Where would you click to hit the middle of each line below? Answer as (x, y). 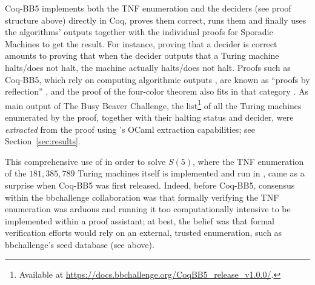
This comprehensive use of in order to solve (85, 161)
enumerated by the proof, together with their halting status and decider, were (149, 117)
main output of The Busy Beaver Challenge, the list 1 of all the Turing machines (153, 104)
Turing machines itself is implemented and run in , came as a (191, 173)
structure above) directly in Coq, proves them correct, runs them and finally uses (156, 20)
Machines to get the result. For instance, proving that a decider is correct (141, 43)
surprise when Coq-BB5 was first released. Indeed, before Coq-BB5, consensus (150, 185)
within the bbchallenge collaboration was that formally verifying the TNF (142, 197)
